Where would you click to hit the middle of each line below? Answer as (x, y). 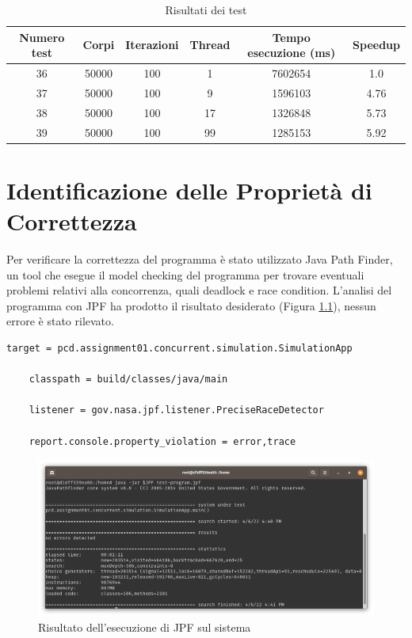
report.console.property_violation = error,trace (162, 441)
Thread (210, 45)
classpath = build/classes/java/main (128, 380)
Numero (42, 37)
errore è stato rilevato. (60, 321)
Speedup (376, 45)
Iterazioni (152, 45)
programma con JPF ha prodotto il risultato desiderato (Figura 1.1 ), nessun (191, 305)
